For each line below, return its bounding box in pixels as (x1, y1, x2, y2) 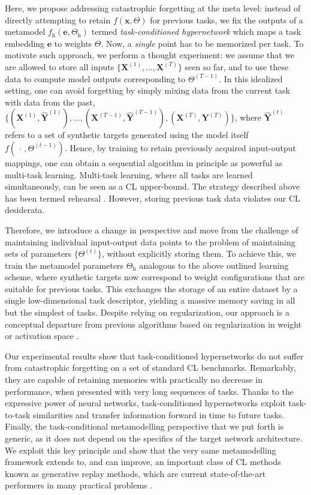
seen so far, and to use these (185, 60, 289, 73)
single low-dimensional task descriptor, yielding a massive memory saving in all (5, 294, 295, 307)
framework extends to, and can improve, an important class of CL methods (5, 455, 281, 468)
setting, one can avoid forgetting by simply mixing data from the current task (5, 84, 291, 97)
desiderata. (5, 203, 45, 216)
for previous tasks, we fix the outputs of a (150, 13, 303, 26)
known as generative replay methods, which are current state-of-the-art (5, 467, 266, 479)
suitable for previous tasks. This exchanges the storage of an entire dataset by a (5, 282, 298, 295)
